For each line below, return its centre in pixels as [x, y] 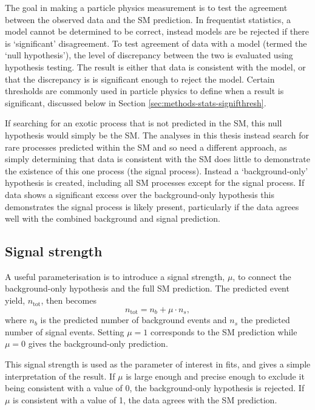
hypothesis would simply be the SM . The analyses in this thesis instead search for [157, 135]
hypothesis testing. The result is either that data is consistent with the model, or [155, 67]
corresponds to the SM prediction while [224, 331]
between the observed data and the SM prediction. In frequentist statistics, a [148, 19]
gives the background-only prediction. [98, 343]
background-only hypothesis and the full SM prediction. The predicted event [147, 288]
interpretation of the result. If [60, 376]
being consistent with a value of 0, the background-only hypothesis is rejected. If [155, 388]
